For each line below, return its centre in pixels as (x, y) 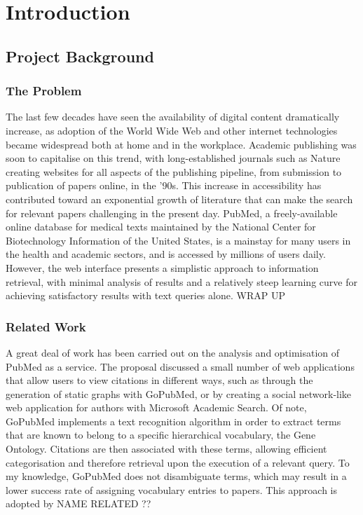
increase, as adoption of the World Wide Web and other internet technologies (172, 130)
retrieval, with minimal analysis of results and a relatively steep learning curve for (181, 281)
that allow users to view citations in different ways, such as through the (159, 380)
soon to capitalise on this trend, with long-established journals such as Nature (173, 158)
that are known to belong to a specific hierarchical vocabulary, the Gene (161, 435)
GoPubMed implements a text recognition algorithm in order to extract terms (173, 421)
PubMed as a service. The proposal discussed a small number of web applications (180, 366)
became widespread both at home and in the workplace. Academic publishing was (181, 144)
